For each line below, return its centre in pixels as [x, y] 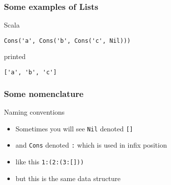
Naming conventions [34, 111]
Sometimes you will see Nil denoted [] [74, 128]
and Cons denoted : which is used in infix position [91, 145]
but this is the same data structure [68, 178]
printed [15, 56]
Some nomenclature [44, 93]
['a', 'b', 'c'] [30, 73]
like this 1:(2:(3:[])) [50, 161]
